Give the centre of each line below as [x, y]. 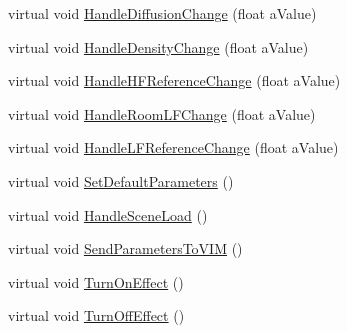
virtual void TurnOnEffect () [96, 281]
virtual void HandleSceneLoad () [108, 214]
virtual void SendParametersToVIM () [125, 248]
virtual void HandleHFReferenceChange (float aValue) [174, 80]
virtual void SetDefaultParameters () [121, 180]
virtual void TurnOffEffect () [96, 315]
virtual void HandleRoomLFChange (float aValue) [162, 113]
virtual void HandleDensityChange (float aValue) [158, 46]
